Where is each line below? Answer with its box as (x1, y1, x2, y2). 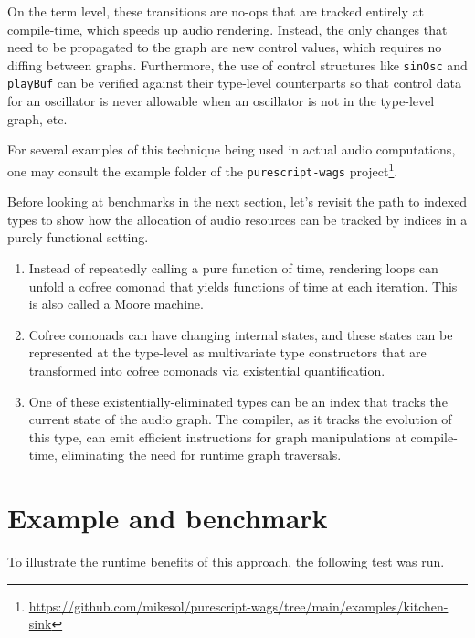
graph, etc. (7, 109, 68, 128)
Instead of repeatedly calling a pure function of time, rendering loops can (28, 258, 438, 277)
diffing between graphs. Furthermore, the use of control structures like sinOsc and (7, 55, 468, 74)
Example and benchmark (7, 499, 328, 537)
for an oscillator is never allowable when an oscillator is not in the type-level (7, 91, 435, 111)
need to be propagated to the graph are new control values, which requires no (7, 37, 442, 57)
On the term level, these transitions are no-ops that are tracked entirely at (7, 2, 424, 20)
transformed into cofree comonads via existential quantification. (28, 360, 385, 379)
